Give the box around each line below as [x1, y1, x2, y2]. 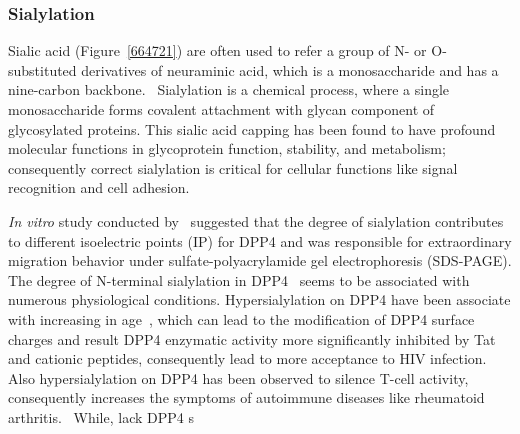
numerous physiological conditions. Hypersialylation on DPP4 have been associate [8, 289, 511, 310]
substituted [8, 59, 77, 80]
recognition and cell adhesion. [8, 177, 190, 198]
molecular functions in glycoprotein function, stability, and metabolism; [8, 138, 446, 159]
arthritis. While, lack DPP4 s [8, 406, 194, 427]
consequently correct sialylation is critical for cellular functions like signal [8, 157, 458, 178]
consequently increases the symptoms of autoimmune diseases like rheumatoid [8, 387, 485, 408]
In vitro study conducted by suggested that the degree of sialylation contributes [8, 210, 504, 231]
